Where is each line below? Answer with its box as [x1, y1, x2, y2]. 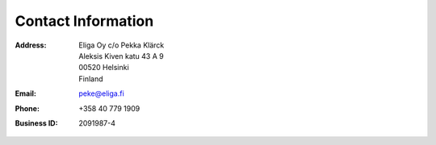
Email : [15, 89, 36, 98]
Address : [15, 40, 47, 50]
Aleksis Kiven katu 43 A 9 [78, 51, 165, 60]
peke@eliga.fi [78, 89, 124, 98]
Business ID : [15, 118, 58, 128]
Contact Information [15, 12, 154, 30]
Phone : [15, 103, 40, 113]
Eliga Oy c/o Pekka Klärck [78, 40, 165, 50]
